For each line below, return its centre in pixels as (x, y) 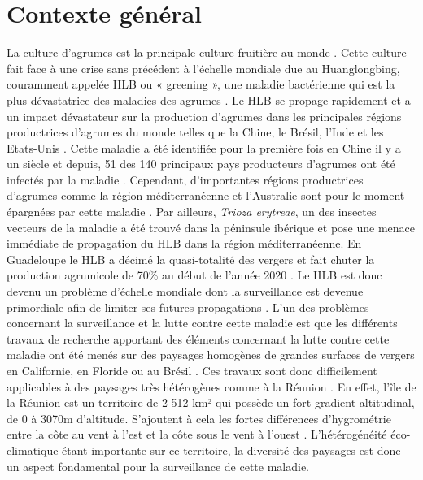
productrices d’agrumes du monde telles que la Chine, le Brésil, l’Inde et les (195, 132)
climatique (33, 450)
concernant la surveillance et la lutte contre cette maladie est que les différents (202, 323)
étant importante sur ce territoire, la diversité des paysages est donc (231, 450)
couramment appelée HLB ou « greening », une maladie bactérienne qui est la (201, 84)
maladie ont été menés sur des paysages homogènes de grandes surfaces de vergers (211, 355)
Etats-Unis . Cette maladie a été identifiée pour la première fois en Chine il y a (204, 147)
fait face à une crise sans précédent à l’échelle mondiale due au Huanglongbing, (203, 68)
